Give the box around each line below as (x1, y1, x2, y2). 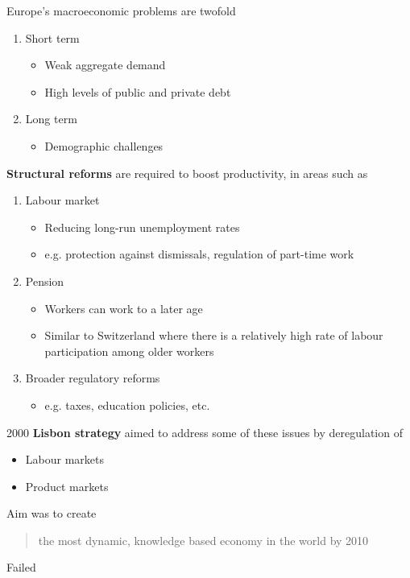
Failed (6, 559, 36, 576)
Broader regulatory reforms (25, 370, 160, 386)
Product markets (25, 477, 109, 494)
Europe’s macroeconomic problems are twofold (6, 2, 236, 19)
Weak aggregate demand (44, 56, 166, 73)
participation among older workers (44, 342, 214, 359)
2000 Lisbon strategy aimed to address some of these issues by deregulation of (6, 423, 403, 440)
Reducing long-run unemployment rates (44, 218, 240, 235)
